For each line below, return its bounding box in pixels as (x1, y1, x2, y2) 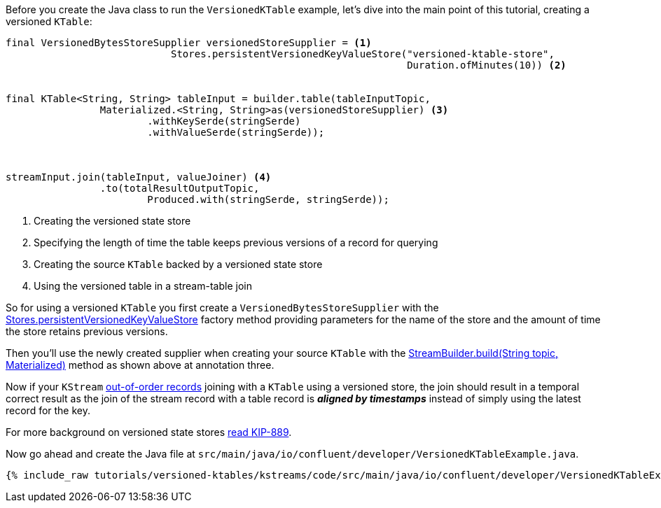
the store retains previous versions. (6, 325, 168, 337)
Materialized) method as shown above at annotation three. (6, 359, 274, 371)
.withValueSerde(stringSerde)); (147, 127, 325, 138)
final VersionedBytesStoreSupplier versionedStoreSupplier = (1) (6, 37, 372, 48)
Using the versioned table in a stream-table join (34, 280, 252, 292)
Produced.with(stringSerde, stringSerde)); (147, 194, 389, 205)
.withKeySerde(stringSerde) (147, 115, 301, 127)
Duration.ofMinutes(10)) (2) (407, 59, 566, 71)
